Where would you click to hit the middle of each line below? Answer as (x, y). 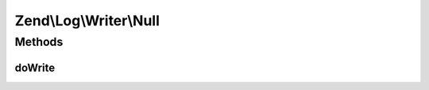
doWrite (35, 67)
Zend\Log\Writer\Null (87, 21)
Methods (39, 42)
